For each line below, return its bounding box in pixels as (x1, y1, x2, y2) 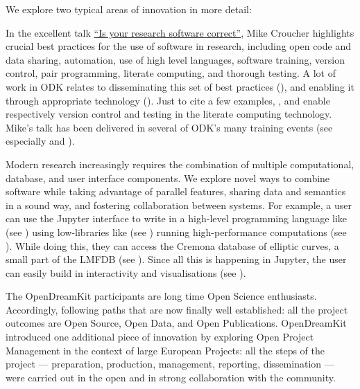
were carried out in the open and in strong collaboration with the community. (6, 370, 336, 384)
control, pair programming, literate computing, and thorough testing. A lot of (6, 66, 336, 80)
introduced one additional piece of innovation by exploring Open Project (6, 329, 314, 344)
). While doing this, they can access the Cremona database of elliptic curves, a (6, 238, 339, 253)
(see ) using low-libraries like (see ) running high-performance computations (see (6, 224, 347, 239)
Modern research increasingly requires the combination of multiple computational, (6, 156, 354, 171)
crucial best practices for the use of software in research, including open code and (6, 39, 351, 53)
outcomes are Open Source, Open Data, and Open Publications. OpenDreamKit (6, 316, 347, 330)
